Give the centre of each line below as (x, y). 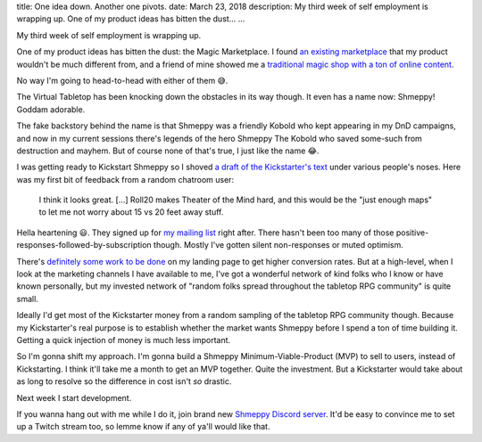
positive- (412, 233)
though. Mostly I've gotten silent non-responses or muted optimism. (278, 245)
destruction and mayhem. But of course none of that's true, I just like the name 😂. (168, 151)
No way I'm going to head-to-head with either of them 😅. (122, 80)
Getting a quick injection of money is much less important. (124, 340)
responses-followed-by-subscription (84, 245)
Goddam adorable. (51, 109)
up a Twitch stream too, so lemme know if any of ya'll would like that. (143, 427)
